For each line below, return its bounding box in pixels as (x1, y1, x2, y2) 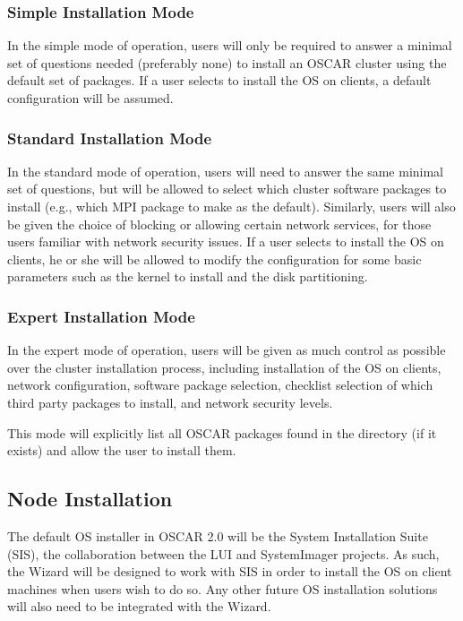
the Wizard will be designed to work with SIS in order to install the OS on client (7, 562, 452, 581)
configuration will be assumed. (7, 89, 174, 107)
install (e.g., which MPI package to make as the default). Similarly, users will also (7, 197, 456, 215)
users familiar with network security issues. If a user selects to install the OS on (7, 232, 444, 251)
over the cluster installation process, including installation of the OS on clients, (7, 358, 442, 376)
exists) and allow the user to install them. (7, 441, 236, 460)
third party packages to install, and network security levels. (7, 392, 333, 411)
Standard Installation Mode (7, 126, 212, 149)
